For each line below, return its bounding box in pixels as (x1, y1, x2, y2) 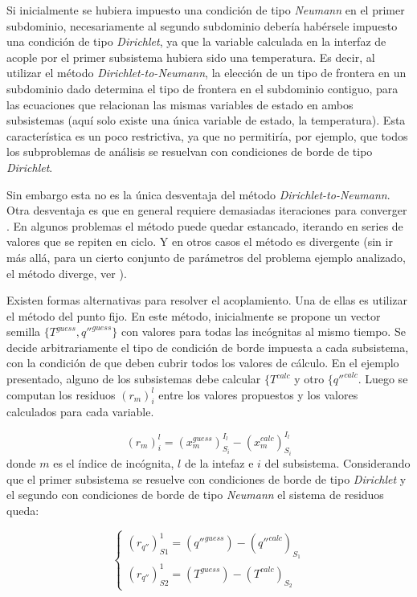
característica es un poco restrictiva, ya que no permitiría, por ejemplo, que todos (6, 127, 408, 144)
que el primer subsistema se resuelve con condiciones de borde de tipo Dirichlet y (6, 470, 407, 487)
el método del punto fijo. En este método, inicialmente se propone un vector (6, 307, 381, 324)
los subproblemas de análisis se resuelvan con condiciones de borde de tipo (6, 143, 373, 160)
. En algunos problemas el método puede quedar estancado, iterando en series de (6, 217, 403, 234)
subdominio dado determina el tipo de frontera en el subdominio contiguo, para (6, 80, 399, 96)
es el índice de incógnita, (53, 454, 174, 471)
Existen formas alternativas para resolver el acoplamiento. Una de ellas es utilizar (6, 292, 408, 309)
